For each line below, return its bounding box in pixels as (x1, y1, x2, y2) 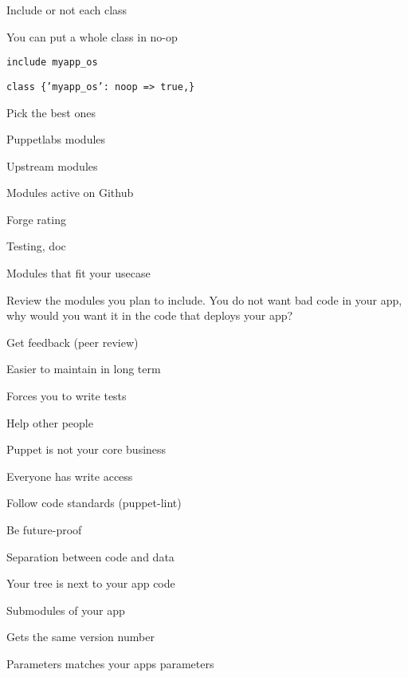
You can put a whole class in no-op (6, 28, 178, 45)
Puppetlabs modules (6, 131, 106, 148)
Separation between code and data (6, 548, 175, 565)
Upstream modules (6, 157, 98, 174)
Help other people (6, 414, 93, 431)
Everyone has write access (6, 467, 133, 484)
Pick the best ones (6, 104, 96, 120)
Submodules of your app (6, 601, 125, 618)
